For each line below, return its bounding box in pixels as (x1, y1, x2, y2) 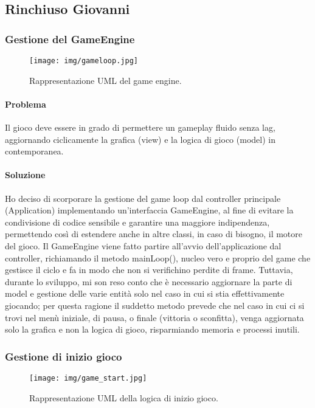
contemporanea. (5, 145, 64, 157)
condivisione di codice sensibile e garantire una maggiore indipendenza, (5, 215, 270, 228)
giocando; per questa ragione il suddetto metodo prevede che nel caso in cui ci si (5, 299, 305, 311)
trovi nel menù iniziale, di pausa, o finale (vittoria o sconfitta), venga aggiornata (5, 311, 304, 323)
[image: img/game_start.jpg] (29, 373, 147, 382)
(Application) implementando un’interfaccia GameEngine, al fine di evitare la (5, 204, 294, 216)
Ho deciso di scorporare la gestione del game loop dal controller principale (5, 192, 281, 204)
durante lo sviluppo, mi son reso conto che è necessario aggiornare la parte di (5, 275, 292, 288)
